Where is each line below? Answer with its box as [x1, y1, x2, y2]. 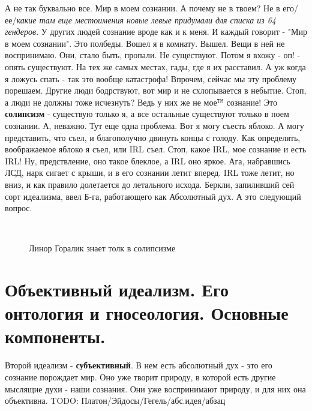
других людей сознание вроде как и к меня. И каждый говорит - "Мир [50, 25, 307, 38]
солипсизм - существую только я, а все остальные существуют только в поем [5, 107, 289, 120]
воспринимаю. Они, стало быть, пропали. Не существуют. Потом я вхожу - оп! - [5, 49, 301, 61]
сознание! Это [226, 95, 277, 108]
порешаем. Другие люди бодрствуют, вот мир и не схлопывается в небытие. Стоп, [5, 84, 307, 97]
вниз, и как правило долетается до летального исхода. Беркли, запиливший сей [5, 178, 295, 190]
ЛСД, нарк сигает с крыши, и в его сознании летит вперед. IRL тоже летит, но [5, 166, 295, 179]
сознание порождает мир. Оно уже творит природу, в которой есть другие [5, 370, 276, 383]
